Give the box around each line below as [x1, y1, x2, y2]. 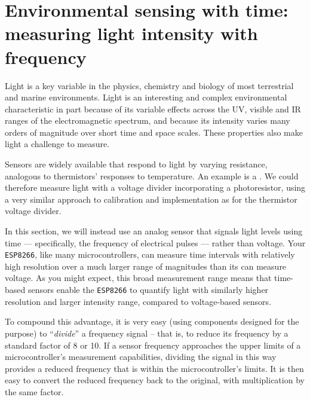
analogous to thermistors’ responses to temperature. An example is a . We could [5, 169, 299, 182]
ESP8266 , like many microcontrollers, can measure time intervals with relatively [5, 248, 295, 261]
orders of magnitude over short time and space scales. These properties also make [5, 126, 303, 138]
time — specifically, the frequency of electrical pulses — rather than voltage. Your [5, 236, 306, 249]
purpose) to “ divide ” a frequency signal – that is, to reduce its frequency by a [5, 326, 288, 339]
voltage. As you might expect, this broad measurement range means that [5, 271, 272, 284]
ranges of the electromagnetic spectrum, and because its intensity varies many [5, 114, 290, 127]
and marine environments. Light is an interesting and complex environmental [5, 91, 287, 103]
